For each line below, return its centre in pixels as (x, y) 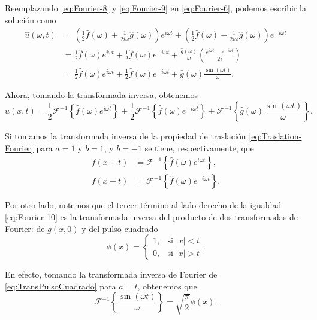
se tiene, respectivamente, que (199, 147)
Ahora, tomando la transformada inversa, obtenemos (102, 95)
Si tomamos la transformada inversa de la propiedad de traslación (126, 136)
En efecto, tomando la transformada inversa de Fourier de (111, 274)
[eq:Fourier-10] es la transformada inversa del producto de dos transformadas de (152, 216)
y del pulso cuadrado (120, 228)
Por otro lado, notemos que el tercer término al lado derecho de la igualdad (143, 205)
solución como (31, 19)
